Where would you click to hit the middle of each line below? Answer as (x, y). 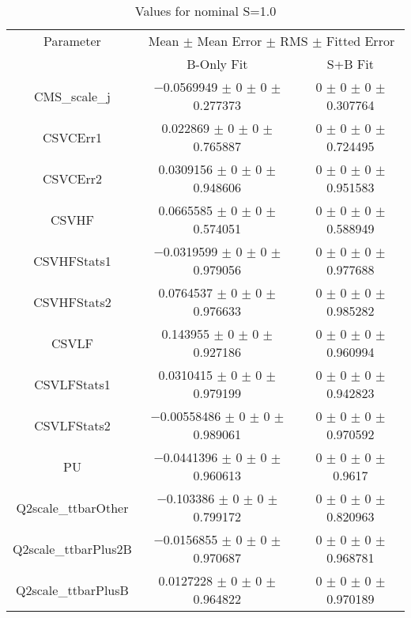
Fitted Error (360, 41)
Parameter (72, 41)
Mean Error (230, 41)
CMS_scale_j (72, 96)
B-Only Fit (217, 64)
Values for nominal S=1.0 (205, 11)
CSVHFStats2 (72, 301)
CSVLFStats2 (72, 425)
